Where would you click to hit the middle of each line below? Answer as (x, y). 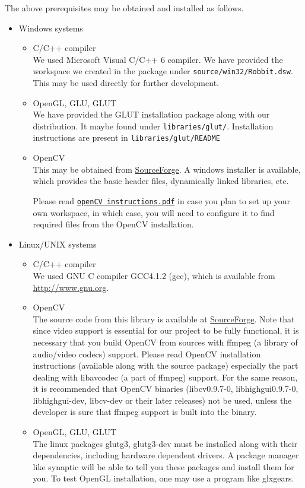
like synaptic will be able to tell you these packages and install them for (163, 466)
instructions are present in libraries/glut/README (126, 137)
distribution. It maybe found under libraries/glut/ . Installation (153, 126)
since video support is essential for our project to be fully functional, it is (166, 330)
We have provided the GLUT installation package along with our (151, 114)
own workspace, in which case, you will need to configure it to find (154, 212)
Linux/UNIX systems (58, 244)
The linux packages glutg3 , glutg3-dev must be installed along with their (165, 443)
